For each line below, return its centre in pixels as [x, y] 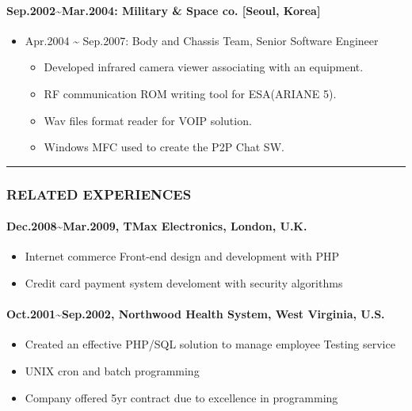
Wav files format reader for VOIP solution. [148, 120]
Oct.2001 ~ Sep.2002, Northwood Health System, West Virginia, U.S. [196, 314]
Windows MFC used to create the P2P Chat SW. [164, 147]
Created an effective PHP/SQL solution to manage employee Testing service [210, 344]
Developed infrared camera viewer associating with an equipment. [204, 67]
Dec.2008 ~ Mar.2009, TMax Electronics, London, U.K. [157, 226]
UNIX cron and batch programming [112, 370]
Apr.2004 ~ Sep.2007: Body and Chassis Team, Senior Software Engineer [202, 40]
